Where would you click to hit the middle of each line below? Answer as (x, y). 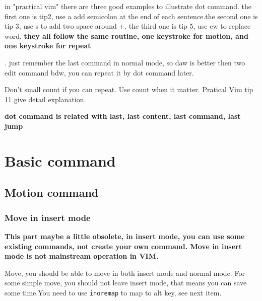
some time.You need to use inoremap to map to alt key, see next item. (113, 292)
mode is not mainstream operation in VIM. (82, 256)
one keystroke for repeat (48, 46)
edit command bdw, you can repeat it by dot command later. (99, 72)
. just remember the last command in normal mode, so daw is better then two (125, 62)
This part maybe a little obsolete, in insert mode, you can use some (125, 236)
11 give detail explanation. (45, 99)
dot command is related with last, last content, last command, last (123, 116)
